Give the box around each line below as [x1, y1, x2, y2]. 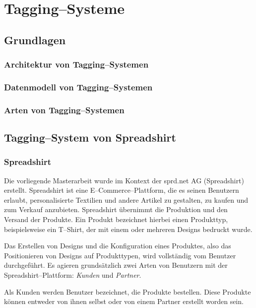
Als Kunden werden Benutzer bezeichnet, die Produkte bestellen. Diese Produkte [4, 286, 251, 297]
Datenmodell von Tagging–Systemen [4, 80, 153, 93]
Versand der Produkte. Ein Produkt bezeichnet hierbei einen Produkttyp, [4, 214, 228, 225]
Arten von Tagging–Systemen [4, 103, 125, 116]
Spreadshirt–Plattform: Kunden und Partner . [4, 270, 141, 280]
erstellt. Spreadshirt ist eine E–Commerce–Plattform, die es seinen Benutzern [4, 185, 239, 195]
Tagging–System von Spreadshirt [4, 130, 176, 145]
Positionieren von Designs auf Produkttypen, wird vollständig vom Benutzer [4, 250, 236, 260]
